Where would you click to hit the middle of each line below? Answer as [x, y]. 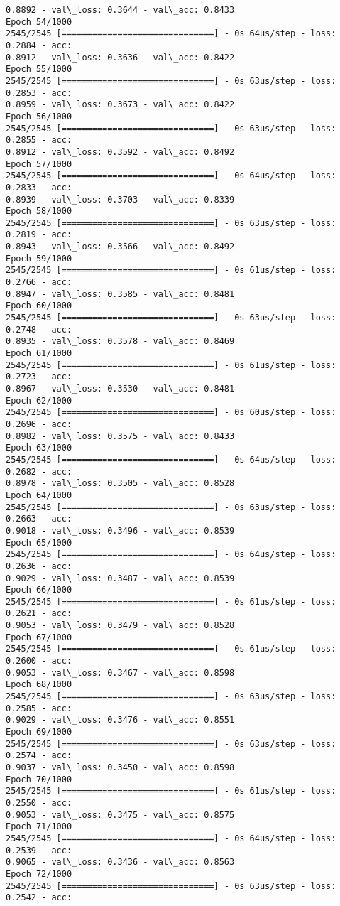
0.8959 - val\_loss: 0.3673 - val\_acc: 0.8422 [120, 105]
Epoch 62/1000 [39, 400]
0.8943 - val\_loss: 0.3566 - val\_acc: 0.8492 [120, 247]
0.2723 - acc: [39, 377]
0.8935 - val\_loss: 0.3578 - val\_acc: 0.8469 [120, 341]
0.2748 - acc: [39, 329]
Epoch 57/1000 [39, 164]
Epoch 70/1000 [39, 779]
